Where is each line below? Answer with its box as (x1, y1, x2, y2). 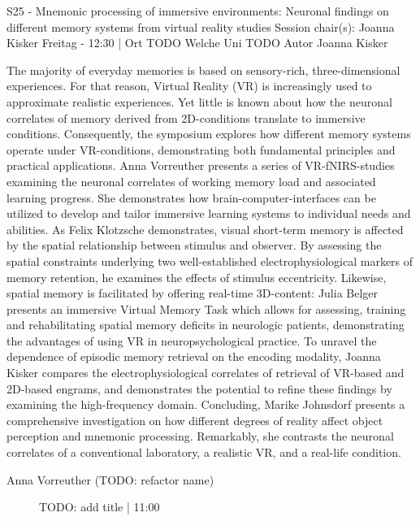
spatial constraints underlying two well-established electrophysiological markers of (6, 252, 414, 269)
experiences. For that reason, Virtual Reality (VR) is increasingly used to (6, 77, 372, 94)
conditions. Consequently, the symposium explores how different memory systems (6, 125, 411, 142)
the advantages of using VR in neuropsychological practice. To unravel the (6, 332, 377, 349)
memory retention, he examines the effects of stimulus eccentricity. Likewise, (6, 268, 387, 285)
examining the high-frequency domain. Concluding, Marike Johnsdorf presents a (6, 396, 405, 413)
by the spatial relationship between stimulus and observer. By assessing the (6, 237, 382, 254)
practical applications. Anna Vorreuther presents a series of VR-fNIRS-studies (6, 157, 395, 174)
